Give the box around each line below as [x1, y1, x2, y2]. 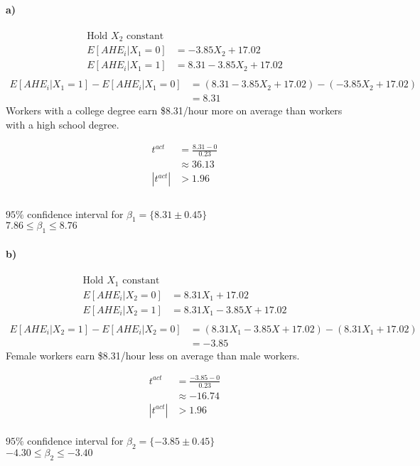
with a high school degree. [6, 117, 119, 132]
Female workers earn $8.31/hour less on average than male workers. [6, 347, 300, 362]
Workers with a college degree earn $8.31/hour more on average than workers [6, 103, 343, 118]
